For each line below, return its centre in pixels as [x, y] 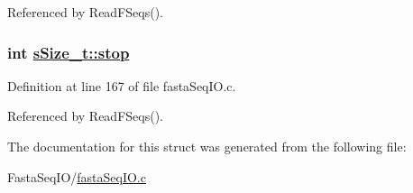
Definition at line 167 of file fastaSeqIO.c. [122, 85]
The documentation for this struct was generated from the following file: [207, 146]
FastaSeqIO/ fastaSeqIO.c [77, 176]
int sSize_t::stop [69, 52]
